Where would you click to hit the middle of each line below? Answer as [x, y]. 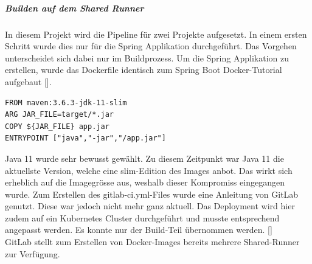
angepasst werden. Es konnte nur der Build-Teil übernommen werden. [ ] [139, 230]
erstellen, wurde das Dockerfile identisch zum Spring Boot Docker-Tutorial [144, 70]
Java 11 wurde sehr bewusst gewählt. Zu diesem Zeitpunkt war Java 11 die [144, 158]
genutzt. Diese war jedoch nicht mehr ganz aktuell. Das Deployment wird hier [150, 206]
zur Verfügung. [33, 253]
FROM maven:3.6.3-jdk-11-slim [66, 102]
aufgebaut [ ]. [28, 81]
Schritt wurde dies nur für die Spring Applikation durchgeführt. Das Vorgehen [151, 46]
